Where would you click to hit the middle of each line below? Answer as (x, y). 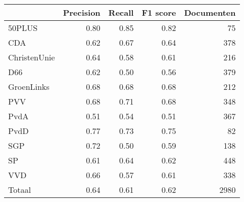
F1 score (159, 12)
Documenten (210, 12)
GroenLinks (29, 87)
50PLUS (23, 28)
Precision (82, 12)
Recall (121, 12)
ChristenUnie (32, 57)
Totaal (20, 190)
